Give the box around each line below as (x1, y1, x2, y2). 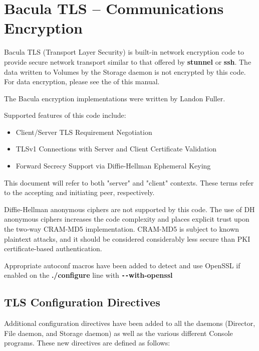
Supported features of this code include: (4, 110, 126, 120)
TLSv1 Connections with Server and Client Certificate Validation (16, 143, 216, 154)
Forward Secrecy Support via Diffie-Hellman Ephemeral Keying (16, 160, 211, 171)
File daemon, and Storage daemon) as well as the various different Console (4, 327, 233, 338)
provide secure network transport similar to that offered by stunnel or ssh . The (4, 56, 251, 67)
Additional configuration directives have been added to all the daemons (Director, (4, 318, 255, 328)
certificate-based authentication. (4, 243, 102, 254)
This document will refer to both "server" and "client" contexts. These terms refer (4, 177, 254, 188)
